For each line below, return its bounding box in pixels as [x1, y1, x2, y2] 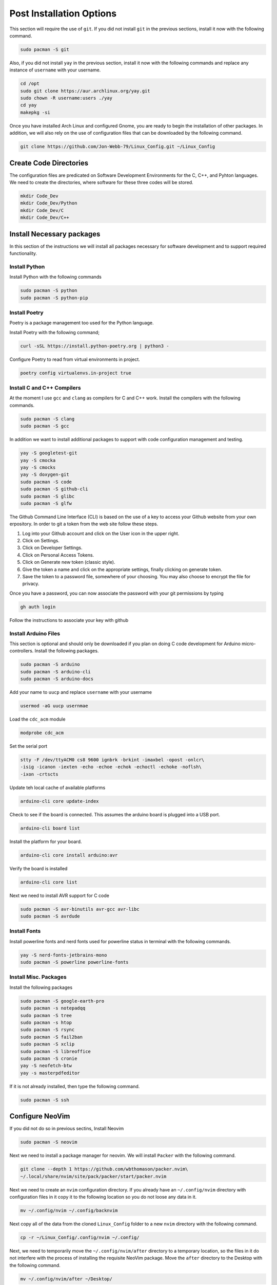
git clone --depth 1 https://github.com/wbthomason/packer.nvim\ [20, 1166, 188, 1172]
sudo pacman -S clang [20, 416, 75, 421]
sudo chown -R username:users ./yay [20, 95, 113, 101]
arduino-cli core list [20, 879, 77, 885]
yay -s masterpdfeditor [20, 1070, 81, 1076]
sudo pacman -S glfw [20, 500, 72, 506]
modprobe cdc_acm [20, 730, 64, 736]
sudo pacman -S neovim [20, 1139, 77, 1145]
